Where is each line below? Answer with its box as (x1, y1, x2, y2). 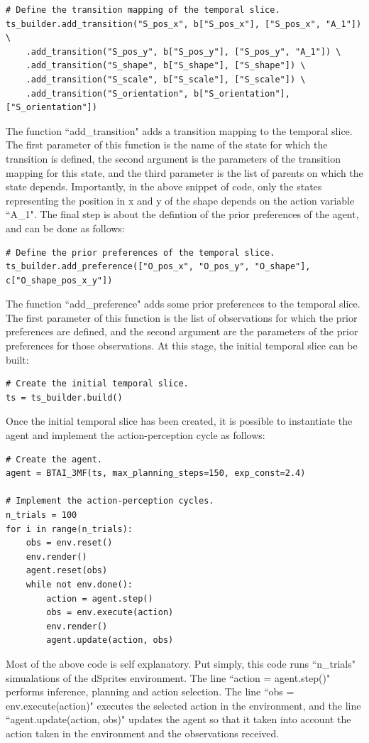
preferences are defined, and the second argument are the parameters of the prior (6, 324, 358, 339)
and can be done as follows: (6, 220, 125, 235)
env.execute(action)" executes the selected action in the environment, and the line (6, 698, 361, 712)
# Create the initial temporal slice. (6, 379, 189, 389)
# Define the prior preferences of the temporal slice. (6, 247, 275, 258)
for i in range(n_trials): (6, 524, 133, 534)
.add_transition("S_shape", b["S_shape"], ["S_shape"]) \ (26, 60, 306, 71)
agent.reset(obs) (26, 565, 108, 576)
